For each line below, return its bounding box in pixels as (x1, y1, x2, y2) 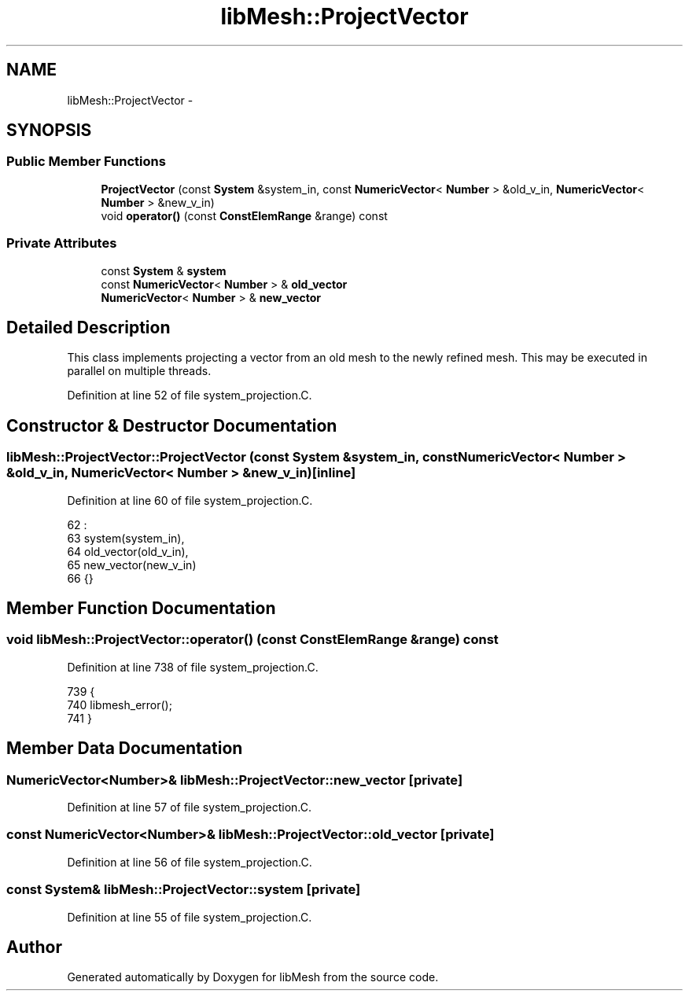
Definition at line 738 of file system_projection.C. (67, 660, 319, 674)
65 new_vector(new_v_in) (67, 557, 197, 572)
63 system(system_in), (67, 531, 185, 545)
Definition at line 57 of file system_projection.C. (67, 800, 311, 815)
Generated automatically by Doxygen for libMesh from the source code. (67, 970, 439, 984)
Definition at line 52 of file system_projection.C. (67, 388, 312, 403)
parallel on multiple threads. (67, 364, 212, 378)
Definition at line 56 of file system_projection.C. (67, 855, 312, 869)
